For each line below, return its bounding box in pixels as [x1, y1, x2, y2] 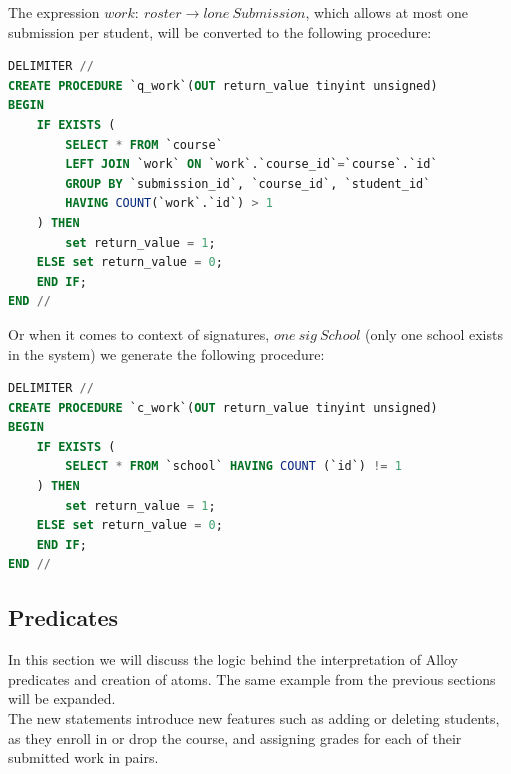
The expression [8, 2, 100, 22]
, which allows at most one [305, 2, 469, 22]
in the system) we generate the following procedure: [8, 343, 325, 364]
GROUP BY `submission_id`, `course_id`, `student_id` [65, 176, 431, 191]
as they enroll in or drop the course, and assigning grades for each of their [8, 727, 462, 748]
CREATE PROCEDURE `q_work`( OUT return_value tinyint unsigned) [8, 78, 438, 93]
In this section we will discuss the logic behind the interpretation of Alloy [8, 649, 459, 670]
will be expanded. [8, 688, 116, 709]
